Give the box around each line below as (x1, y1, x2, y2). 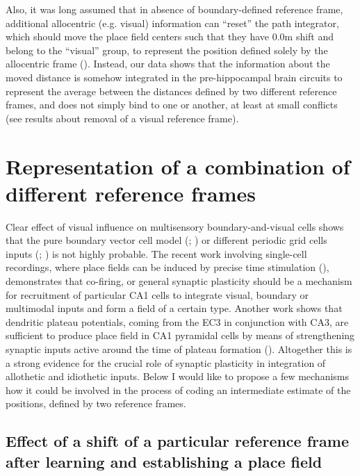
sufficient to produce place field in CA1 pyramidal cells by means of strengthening (6, 328, 355, 343)
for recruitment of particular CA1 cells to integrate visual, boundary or (6, 287, 309, 302)
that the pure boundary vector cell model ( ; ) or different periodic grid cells (6, 233, 327, 247)
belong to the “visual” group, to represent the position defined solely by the (6, 42, 328, 57)
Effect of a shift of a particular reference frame (6, 430, 349, 452)
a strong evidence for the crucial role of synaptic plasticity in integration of (6, 355, 326, 370)
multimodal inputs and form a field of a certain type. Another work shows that (6, 301, 343, 315)
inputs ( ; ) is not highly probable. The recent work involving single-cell (6, 246, 307, 261)
